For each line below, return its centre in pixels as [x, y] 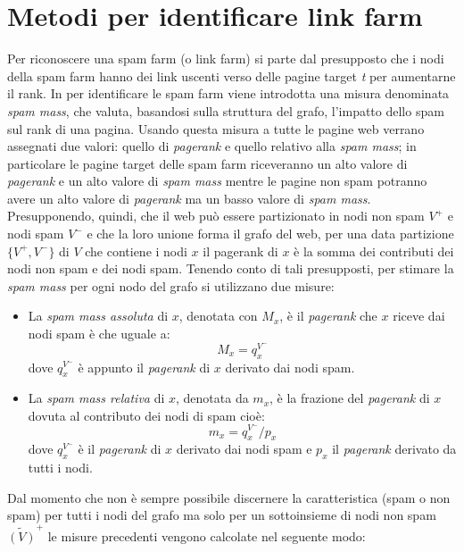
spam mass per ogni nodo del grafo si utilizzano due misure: [171, 285]
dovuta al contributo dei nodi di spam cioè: [146, 415]
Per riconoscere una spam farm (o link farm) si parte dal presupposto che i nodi [226, 59]
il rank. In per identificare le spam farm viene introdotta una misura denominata [228, 93]
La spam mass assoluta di [98, 316]
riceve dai [419, 316]
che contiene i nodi [136, 251]
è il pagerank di [120, 449]
